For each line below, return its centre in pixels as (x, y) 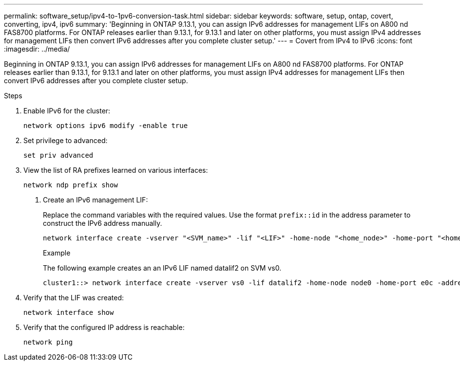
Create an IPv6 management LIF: (96, 200)
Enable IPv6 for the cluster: (67, 111)
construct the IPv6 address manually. (103, 223)
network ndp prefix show (71, 185)
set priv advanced (58, 155)
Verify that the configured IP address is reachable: (104, 327)
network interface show (69, 312)
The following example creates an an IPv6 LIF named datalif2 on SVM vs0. (162, 268)
